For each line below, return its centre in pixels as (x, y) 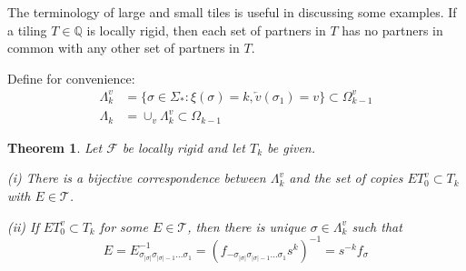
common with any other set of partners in (124, 48)
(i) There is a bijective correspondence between (137, 178)
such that (377, 226)
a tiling (27, 30)
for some (124, 226)
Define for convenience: (71, 78)
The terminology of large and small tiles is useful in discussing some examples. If (232, 12)
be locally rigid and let (183, 147)
